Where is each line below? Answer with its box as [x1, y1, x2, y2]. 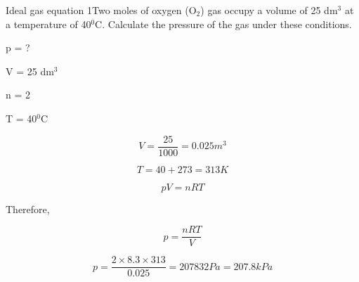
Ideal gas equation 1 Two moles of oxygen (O [6, 3, 197, 17]
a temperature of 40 [6, 16, 91, 31]
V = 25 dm [6, 63, 54, 78]
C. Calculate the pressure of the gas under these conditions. [95, 16, 352, 31]
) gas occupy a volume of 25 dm [200, 3, 338, 17]
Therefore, [6, 201, 50, 216]
